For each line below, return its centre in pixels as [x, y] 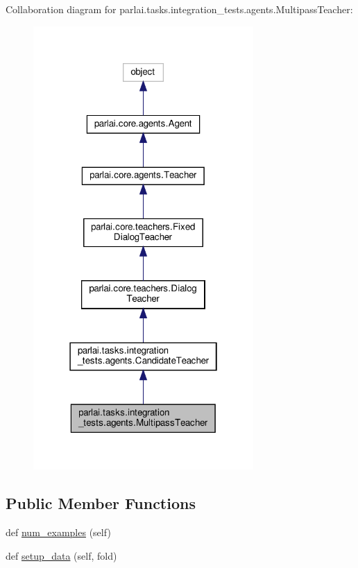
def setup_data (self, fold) [61, 555]
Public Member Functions [101, 503]
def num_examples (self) [58, 532]
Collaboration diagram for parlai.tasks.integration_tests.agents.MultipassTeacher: [179, 9]
